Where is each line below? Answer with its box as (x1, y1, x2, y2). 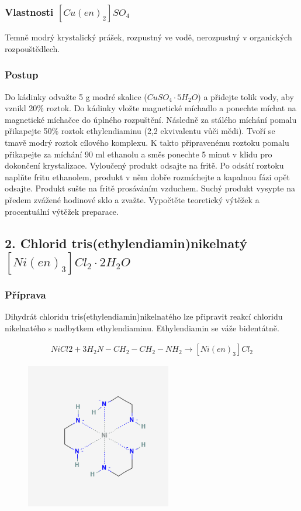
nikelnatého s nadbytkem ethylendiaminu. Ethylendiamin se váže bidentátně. (5, 321, 279, 334)
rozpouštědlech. (5, 42, 60, 54)
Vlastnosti (5, 5, 54, 19)
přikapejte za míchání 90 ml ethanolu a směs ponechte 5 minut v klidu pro (5, 148, 272, 160)
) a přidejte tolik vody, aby (198, 90, 294, 102)
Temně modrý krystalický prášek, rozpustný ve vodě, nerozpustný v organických (5, 31, 292, 43)
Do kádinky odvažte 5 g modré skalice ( (5, 90, 147, 102)
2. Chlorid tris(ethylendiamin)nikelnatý (5, 234, 247, 252)
